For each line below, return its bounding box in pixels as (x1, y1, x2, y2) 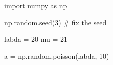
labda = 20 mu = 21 (4, 34, 67, 44)
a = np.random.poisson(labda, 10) (4, 50, 109, 61)
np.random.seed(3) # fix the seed (4, 17, 107, 27)
